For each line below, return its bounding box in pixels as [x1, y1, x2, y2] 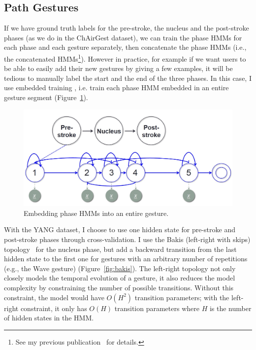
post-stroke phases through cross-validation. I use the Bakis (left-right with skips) [4, 234, 251, 245]
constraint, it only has [20, 303, 87, 313]
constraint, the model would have [4, 292, 104, 302]
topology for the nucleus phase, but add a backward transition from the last [4, 244, 237, 254]
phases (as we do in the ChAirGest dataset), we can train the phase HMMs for [4, 32, 242, 42]
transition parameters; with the [134, 292, 229, 302]
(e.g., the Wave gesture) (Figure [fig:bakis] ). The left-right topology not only [4, 263, 236, 273]
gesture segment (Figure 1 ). [4, 92, 88, 103]
